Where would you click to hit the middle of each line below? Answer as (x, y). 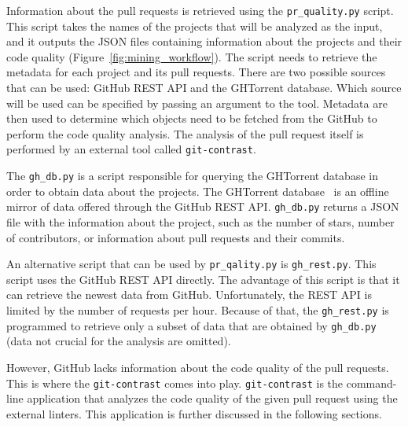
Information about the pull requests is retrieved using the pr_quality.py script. (200, 10)
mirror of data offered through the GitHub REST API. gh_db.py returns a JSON (203, 206)
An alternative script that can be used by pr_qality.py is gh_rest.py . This (191, 264)
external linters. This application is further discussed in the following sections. (194, 413)
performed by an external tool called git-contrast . (131, 149)
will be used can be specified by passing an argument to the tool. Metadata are (197, 103)
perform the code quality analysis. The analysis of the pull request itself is (185, 133)
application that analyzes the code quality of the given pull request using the (212, 398)
